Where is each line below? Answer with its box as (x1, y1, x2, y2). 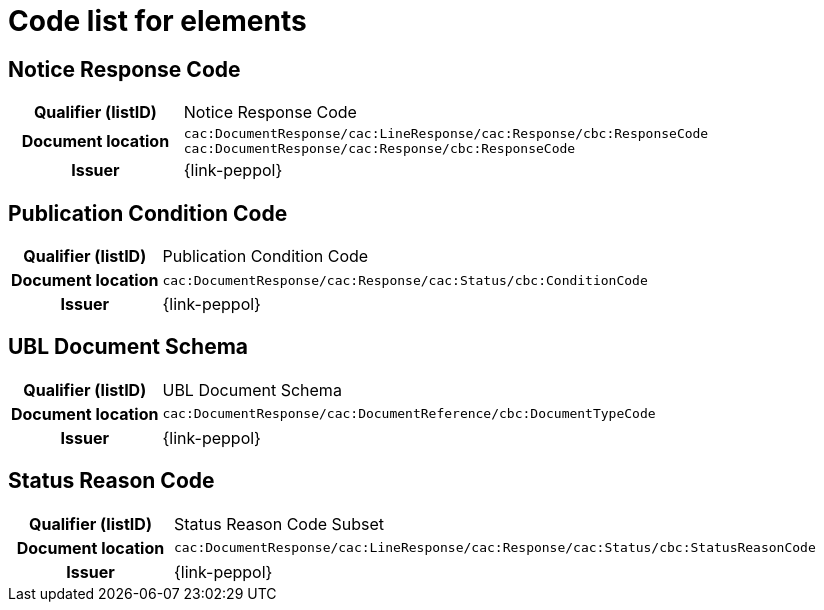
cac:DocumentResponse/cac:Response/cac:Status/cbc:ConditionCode (162, 272, 648, 288)
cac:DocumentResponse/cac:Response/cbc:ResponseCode (183, 141, 576, 157)
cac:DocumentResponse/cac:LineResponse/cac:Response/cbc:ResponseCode (183, 126, 709, 142)
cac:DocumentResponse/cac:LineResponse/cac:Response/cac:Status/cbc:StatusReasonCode (173, 540, 816, 556)
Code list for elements (8, 4, 307, 38)
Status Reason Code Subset (173, 513, 385, 534)
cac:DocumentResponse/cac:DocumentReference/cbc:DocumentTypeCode (162, 406, 656, 422)
